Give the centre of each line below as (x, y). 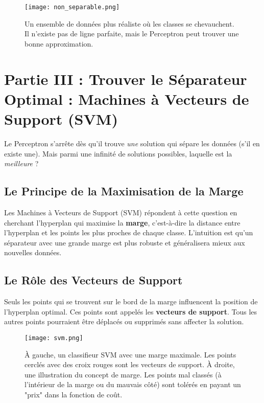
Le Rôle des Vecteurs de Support (93, 280)
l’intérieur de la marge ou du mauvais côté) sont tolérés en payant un (133, 384)
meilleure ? (21, 163)
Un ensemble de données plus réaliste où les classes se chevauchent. (129, 23)
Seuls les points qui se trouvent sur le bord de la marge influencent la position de (131, 301)
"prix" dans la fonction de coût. (74, 394)
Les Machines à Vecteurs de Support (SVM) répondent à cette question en (121, 212)
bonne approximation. (59, 43)
